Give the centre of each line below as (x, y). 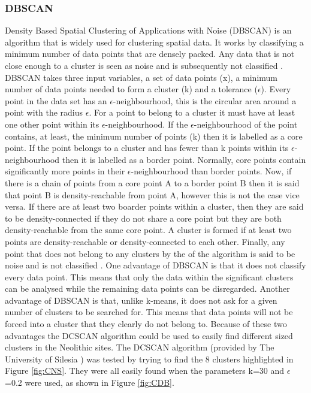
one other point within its (52, 124)
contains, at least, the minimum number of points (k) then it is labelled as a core (154, 136)
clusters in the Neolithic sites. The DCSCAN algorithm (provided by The (140, 347)
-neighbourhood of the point (246, 124)
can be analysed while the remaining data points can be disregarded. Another (147, 288)
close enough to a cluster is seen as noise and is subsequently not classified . (144, 65)
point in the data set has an (56, 100)
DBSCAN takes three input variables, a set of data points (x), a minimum (141, 77)
